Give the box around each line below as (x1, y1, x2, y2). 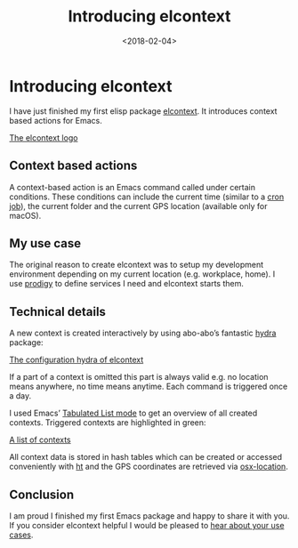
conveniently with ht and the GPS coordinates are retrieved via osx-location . (9, 461, 289, 472)
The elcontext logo (9, 132, 78, 143)
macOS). (9, 210, 42, 221)
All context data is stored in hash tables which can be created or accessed (9, 452, 283, 463)
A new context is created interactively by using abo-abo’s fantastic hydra (9, 327, 277, 339)
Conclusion (9, 487, 75, 502)
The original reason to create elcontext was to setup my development (9, 260, 264, 270)
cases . (9, 529, 34, 540)
